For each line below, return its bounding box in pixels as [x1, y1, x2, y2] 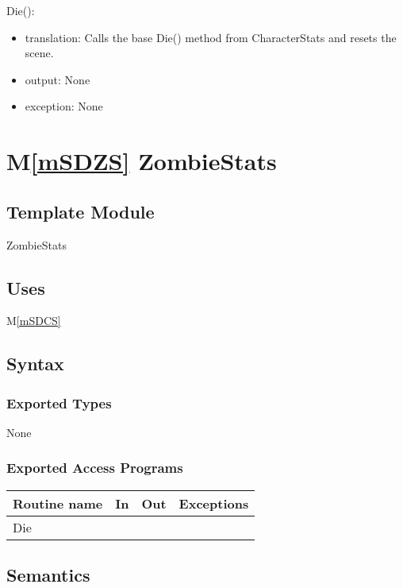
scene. [25, 44, 54, 61]
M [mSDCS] [6, 312, 61, 329]
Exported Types [6, 393, 112, 412]
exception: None [25, 98, 103, 114]
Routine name [13, 493, 103, 513]
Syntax [6, 351, 64, 376]
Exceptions [178, 493, 249, 513]
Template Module [6, 199, 155, 223]
